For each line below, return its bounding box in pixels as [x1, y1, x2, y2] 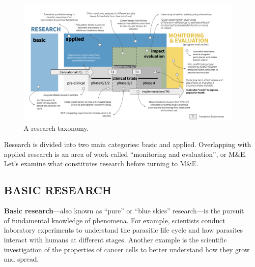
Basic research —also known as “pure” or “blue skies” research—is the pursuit [4, 206, 244, 216]
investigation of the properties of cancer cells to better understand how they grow [4, 244, 250, 254]
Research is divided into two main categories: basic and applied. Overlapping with [4, 139, 251, 149]
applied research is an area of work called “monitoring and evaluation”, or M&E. [4, 148, 247, 159]
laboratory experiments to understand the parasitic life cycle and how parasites [4, 225, 243, 235]
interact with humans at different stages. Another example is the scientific [4, 235, 227, 245]
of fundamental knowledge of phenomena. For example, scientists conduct [4, 215, 226, 225]
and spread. [4, 254, 39, 264]
